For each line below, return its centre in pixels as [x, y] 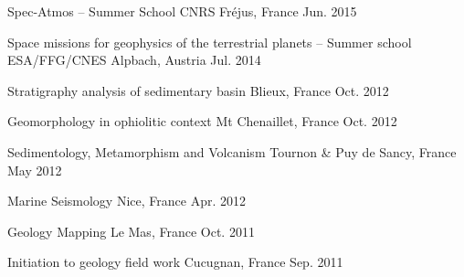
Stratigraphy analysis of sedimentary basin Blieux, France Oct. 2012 [198, 90]
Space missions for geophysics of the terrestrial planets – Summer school [210, 42]
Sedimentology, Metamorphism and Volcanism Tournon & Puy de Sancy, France [232, 151]
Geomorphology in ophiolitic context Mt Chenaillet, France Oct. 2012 [202, 121]
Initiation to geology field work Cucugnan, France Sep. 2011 [175, 262]
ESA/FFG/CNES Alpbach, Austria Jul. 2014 [134, 60]
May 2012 [35, 170]
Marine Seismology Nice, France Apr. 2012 [127, 201]
